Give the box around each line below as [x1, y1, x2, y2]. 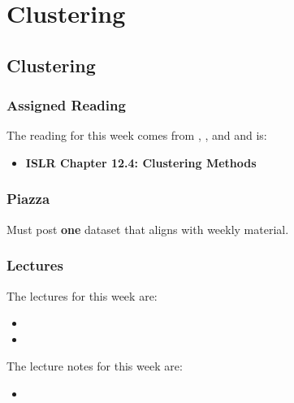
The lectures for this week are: [6, 287, 158, 304]
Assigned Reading [6, 95, 126, 115]
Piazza [6, 188, 50, 209]
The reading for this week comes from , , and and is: [6, 127, 267, 144]
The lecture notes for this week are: [6, 357, 183, 375]
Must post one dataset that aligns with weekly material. [6, 220, 289, 237]
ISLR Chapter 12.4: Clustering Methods [25, 154, 257, 171]
